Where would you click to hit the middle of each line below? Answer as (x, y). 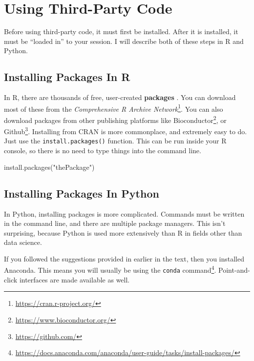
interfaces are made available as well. (74, 279)
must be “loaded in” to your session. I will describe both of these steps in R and (124, 41)
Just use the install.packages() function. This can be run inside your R (115, 141)
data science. (23, 242)
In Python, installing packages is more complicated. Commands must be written (124, 213)
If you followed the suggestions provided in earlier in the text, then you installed (124, 258)
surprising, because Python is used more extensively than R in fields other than (123, 232)
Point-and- (234, 270)
